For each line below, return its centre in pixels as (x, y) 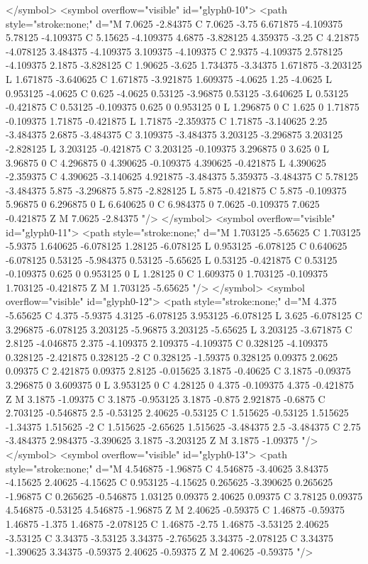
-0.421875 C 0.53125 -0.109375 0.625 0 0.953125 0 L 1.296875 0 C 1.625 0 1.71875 (183, 107)
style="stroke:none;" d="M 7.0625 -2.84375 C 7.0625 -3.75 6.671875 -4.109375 (174, 23)
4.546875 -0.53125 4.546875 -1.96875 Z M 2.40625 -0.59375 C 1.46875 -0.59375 (175, 510)
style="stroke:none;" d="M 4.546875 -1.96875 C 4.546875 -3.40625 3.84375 (167, 468)
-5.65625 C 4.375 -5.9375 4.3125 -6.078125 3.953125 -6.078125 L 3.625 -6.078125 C (184, 315)
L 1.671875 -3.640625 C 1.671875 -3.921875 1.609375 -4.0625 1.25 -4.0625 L (169, 78)
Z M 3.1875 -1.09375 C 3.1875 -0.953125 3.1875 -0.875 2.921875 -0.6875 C (166, 398)
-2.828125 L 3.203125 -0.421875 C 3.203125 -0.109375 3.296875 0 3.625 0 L (168, 148)
